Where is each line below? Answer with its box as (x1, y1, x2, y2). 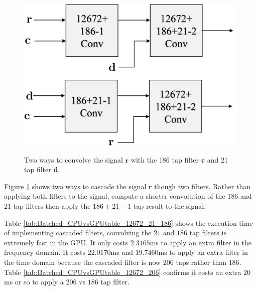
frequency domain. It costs (4, 247, 85, 257)
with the (131, 154, 157, 165)
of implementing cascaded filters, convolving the (4, 227, 152, 238)
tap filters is (189, 227, 226, 238)
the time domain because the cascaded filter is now (4, 256, 161, 267)
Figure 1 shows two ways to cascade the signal (4, 181, 147, 191)
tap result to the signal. (133, 200, 206, 211)
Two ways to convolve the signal (24, 154, 123, 165)
